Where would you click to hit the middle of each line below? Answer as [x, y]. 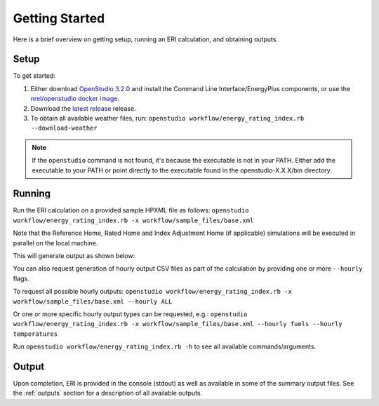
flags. [21, 278]
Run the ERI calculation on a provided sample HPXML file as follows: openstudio [131, 210]
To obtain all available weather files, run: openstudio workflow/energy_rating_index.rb [167, 119]
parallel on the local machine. [55, 243]
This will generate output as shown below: [74, 256]
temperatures [35, 334]
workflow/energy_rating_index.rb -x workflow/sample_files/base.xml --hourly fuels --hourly [178, 324]
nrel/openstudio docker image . [75, 99]
